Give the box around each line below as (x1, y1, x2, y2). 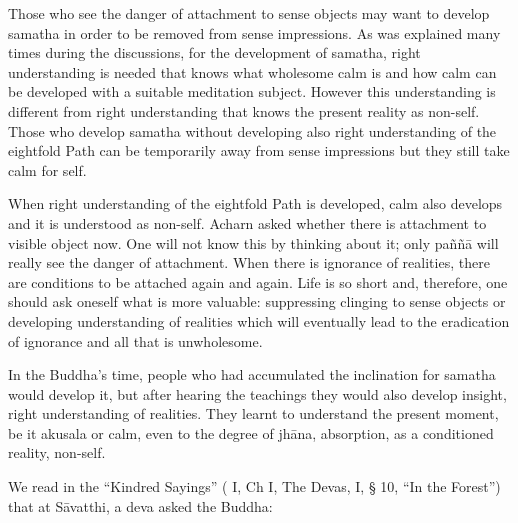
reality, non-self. (8, 442, 106, 463)
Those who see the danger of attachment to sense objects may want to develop (8, 3, 490, 23)
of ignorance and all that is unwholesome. (8, 330, 263, 351)
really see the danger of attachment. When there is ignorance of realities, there (8, 252, 490, 273)
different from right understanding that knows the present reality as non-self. (8, 100, 480, 121)
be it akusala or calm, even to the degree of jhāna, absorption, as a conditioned (8, 422, 494, 443)
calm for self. (8, 159, 87, 180)
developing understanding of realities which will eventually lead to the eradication (8, 310, 510, 331)
